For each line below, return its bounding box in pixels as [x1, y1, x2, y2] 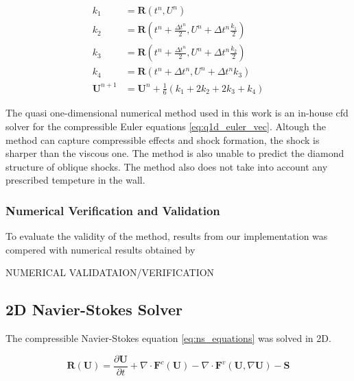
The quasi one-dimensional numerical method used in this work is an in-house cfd [5, 106, 349, 120]
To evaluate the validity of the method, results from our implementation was [5, 229, 328, 243]
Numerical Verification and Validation [5, 201, 220, 219]
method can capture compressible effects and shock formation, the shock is [5, 132, 320, 147]
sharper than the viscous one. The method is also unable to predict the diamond [5, 146, 344, 160]
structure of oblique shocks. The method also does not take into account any [5, 159, 328, 173]
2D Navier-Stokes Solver [5, 299, 183, 320]
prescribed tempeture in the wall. [5, 173, 145, 187]
